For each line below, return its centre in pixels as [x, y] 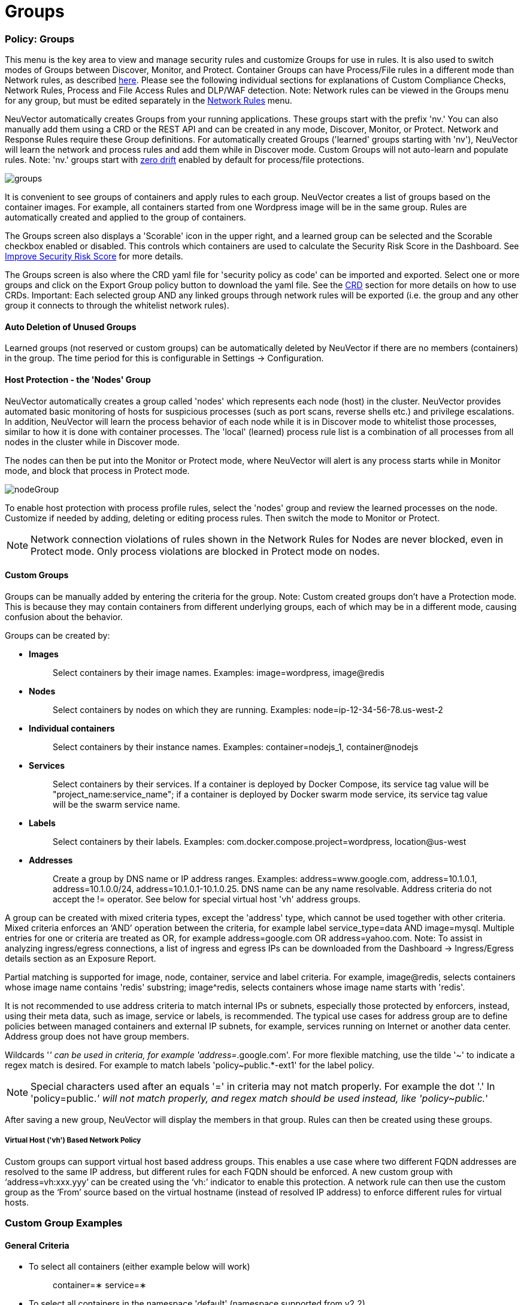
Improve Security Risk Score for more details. [94, 256]
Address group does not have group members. [97, 1036]
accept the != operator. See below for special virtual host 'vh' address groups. [207, 899]
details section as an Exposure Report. [81, 958]
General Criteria [37, 1245]
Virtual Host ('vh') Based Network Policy [73, 1141]
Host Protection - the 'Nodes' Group [78, 379]
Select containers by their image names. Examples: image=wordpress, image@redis [219, 672]
